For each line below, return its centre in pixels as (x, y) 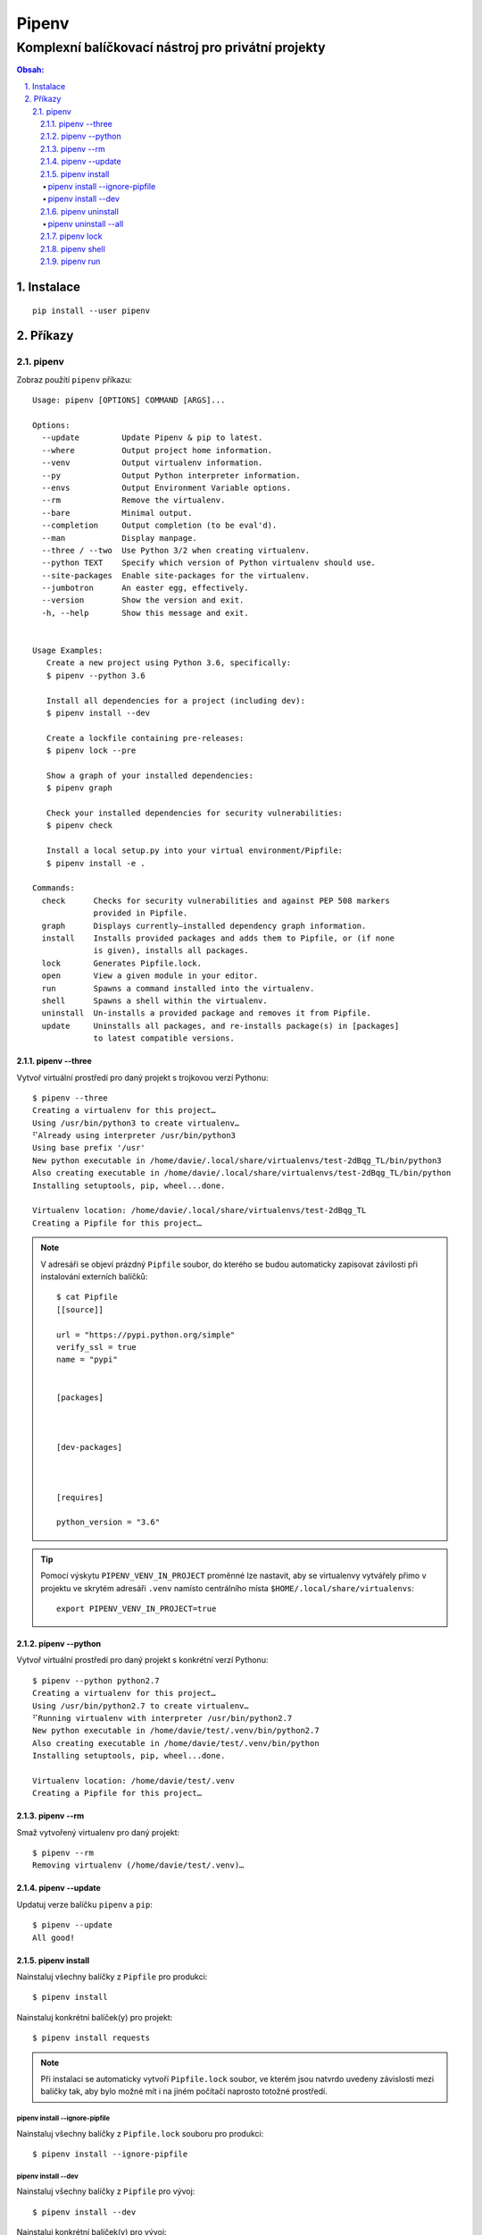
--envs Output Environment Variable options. (166, 488)
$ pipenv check (79, 826)
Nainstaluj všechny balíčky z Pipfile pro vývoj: (106, 2191)
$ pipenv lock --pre (91, 751)
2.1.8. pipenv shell (73, 249)
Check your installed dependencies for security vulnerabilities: (195, 813)
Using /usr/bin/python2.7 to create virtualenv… (141, 1706)
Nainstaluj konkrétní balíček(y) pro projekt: (95, 2017)
